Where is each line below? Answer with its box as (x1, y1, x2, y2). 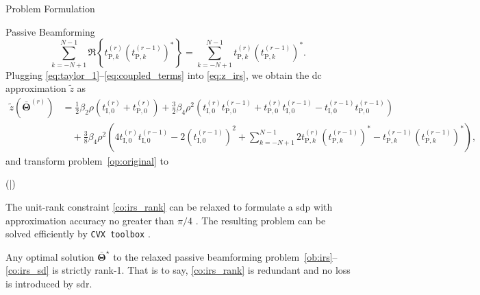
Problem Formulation (5, 1, 95, 15)
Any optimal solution (5, 249, 94, 263)
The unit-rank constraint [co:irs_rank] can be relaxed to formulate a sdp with (5, 199, 333, 213)
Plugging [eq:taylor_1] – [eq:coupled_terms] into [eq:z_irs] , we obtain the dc (5, 67, 322, 82)
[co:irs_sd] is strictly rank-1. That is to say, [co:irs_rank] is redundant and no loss (5, 263, 351, 277)
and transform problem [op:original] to (5, 153, 168, 167)
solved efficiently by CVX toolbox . (5, 226, 151, 241)
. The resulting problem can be (195, 213, 326, 227)
